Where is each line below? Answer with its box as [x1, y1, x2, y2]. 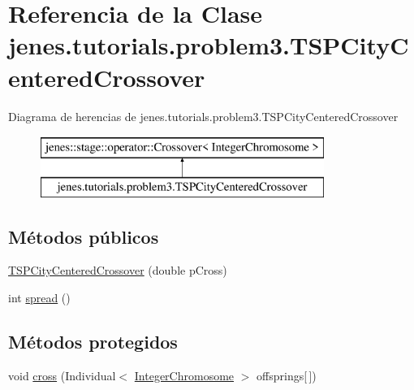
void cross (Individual [8, 366, 116, 383]
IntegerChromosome [134, 366, 235, 383]
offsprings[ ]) [257, 366, 317, 383]
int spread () [8, 289, 71, 306]
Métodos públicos [8, 223, 159, 249]
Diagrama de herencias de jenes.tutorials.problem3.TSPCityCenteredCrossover [8, 107, 399, 124]
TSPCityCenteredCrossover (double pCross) [8, 262, 227, 279]
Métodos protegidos [8, 329, 178, 354]
